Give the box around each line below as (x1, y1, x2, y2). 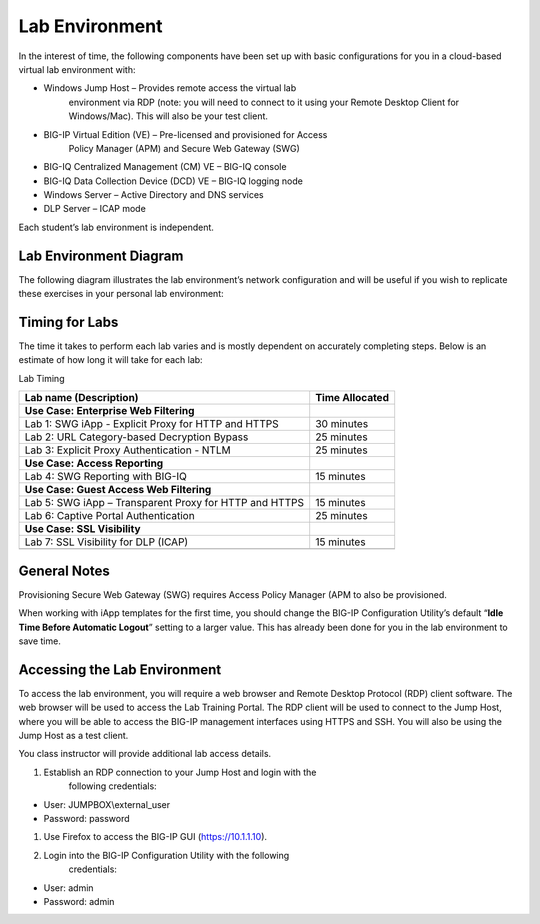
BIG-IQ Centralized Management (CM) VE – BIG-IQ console (43, 161, 287, 173)
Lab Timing (18, 372, 65, 384)
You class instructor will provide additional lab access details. (18, 748, 272, 760)
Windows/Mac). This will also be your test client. (68, 110, 269, 122)
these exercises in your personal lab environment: (18, 288, 224, 300)
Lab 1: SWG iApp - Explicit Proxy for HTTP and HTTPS (24, 417, 279, 431)
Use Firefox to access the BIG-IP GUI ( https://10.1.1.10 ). (43, 831, 268, 843)
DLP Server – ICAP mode (43, 203, 147, 215)
